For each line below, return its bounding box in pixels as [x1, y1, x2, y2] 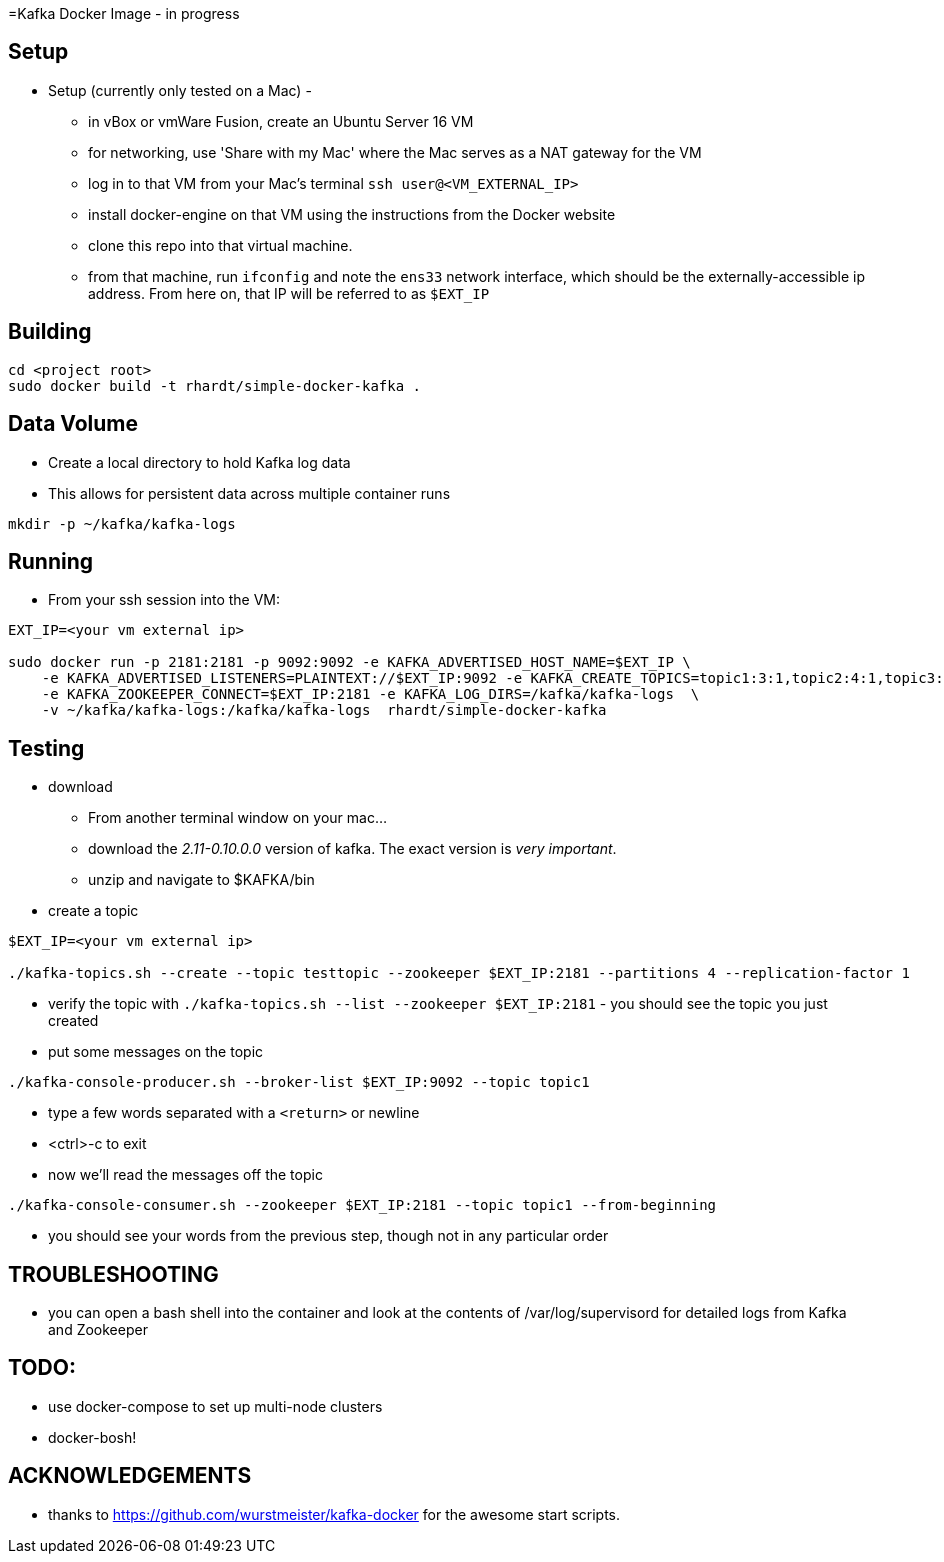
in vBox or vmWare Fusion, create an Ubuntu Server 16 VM [88, 112, 474, 130]
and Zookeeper [48, 1321, 148, 1339]
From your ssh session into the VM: [48, 591, 281, 609]
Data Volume [8, 411, 139, 437]
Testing [8, 735, 85, 761]
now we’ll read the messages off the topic [48, 1166, 323, 1184]
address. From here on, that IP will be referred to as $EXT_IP [88, 284, 490, 302]
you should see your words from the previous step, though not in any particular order [48, 1227, 609, 1245]
